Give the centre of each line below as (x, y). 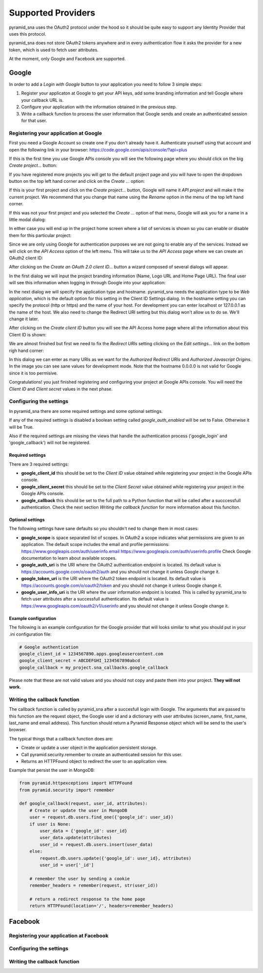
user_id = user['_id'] (67, 865)
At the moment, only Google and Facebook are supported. (67, 59)
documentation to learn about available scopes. (69, 558)
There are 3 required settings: (39, 464)
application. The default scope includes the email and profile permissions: (95, 545)
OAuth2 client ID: (26, 258)
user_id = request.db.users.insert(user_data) (96, 844)
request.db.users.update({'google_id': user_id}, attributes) (116, 858)
